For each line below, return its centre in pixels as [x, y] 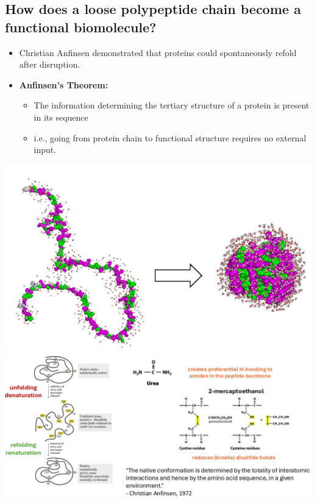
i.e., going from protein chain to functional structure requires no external [170, 137]
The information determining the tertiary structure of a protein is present [172, 105]
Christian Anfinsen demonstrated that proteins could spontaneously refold [158, 52]
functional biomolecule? [81, 27]
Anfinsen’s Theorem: [64, 84]
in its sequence [61, 117]
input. [45, 150]
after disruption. [50, 64]
